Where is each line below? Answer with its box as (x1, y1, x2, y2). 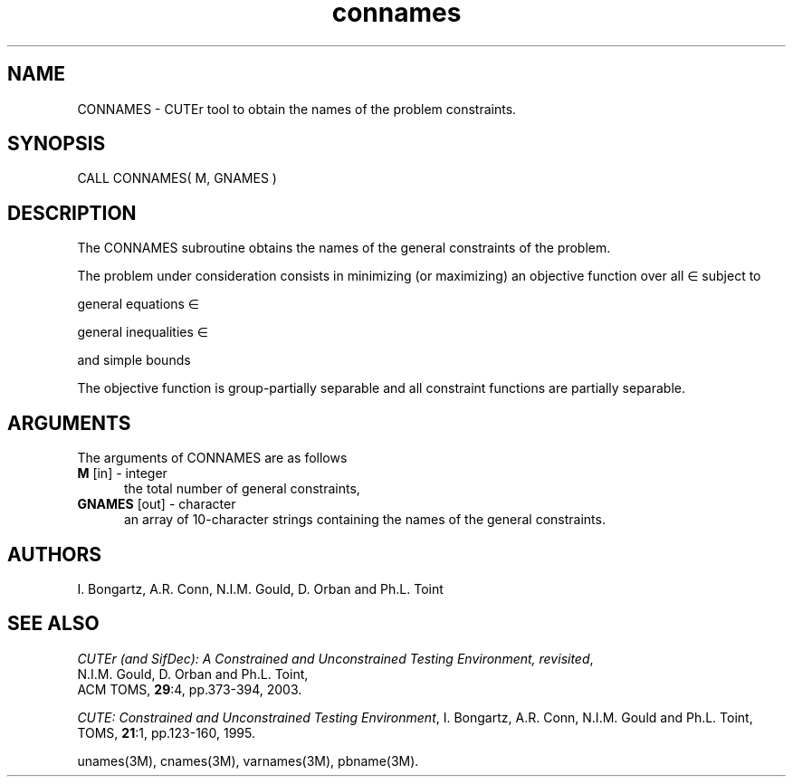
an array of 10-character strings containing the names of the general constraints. (124, 512, 606, 528)
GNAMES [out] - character (77, 496, 236, 512)
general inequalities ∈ (77, 324, 209, 340)
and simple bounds (77, 352, 191, 368)
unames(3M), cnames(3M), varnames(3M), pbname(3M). (77, 752, 419, 769)
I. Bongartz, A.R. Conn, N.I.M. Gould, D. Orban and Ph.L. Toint (77, 580, 444, 597)
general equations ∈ (77, 296, 200, 312)
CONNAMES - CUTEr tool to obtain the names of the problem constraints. (77, 100, 517, 117)
